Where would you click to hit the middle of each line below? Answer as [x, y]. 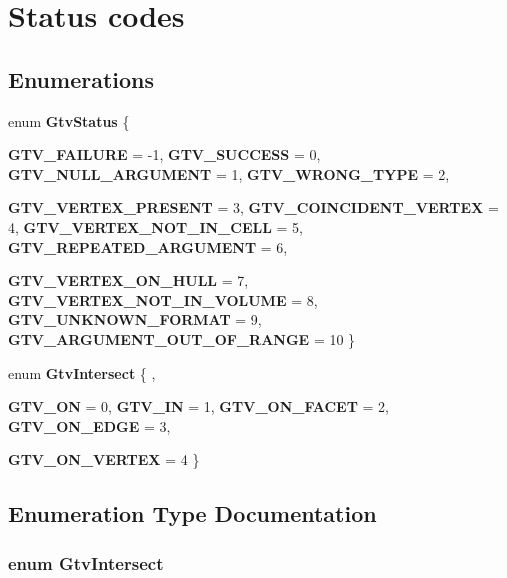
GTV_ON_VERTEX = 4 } [104, 459]
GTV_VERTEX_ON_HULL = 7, [128, 280]
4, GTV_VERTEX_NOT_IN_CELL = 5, [155, 226]
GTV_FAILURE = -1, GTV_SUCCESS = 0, [164, 154]
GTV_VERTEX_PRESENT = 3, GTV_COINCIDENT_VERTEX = [253, 207]
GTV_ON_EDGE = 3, [89, 425]
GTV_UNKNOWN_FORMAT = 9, [135, 319]
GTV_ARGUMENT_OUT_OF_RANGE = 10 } [182, 338]
